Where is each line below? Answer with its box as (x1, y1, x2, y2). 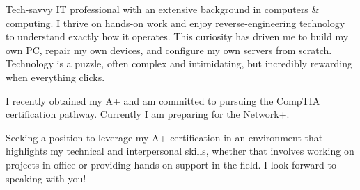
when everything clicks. (6, 69, 105, 84)
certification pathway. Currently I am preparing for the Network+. (6, 107, 290, 121)
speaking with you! (6, 171, 86, 185)
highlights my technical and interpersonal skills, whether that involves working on (6, 144, 354, 158)
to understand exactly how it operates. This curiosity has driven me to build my (6, 29, 349, 44)
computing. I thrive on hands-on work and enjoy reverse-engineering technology (6, 15, 345, 30)
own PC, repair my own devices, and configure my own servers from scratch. (6, 42, 332, 57)
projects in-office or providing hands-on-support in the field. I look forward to (6, 157, 336, 171)
